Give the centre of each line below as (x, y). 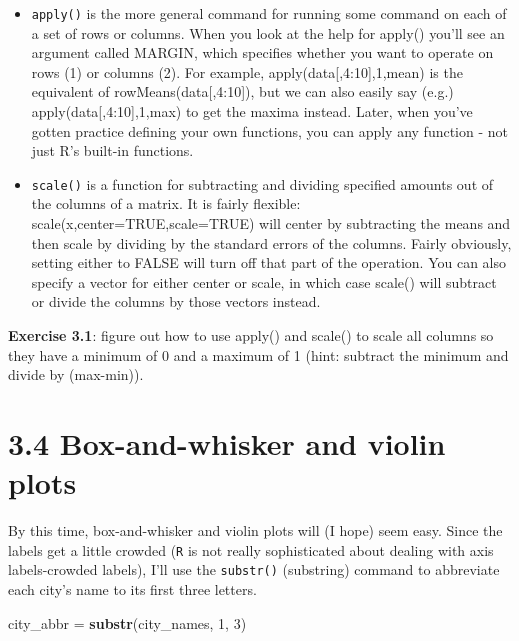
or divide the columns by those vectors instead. (176, 301)
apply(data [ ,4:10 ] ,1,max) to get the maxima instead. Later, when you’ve (252, 111)
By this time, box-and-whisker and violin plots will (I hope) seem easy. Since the (255, 530)
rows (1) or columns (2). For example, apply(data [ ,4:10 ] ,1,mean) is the (247, 71)
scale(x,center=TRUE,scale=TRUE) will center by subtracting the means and (271, 223)
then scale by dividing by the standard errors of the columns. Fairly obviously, (271, 242)
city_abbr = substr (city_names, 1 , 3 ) (127, 622)
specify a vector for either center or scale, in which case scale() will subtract (264, 281)
